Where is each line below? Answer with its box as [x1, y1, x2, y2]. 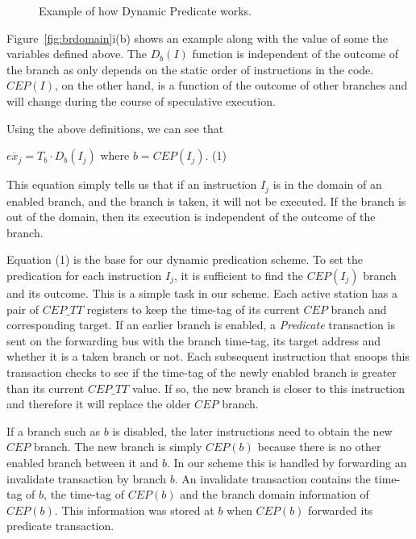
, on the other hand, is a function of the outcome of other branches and [55, 77, 408, 94]
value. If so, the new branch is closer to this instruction [131, 379, 406, 396]
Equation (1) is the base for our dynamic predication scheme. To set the [6, 251, 363, 268]
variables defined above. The [6, 45, 147, 62]
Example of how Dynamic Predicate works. [39, 2, 252, 19]
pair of [6, 300, 40, 317]
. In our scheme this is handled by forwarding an [166, 453, 407, 470]
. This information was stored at [54, 501, 214, 518]
